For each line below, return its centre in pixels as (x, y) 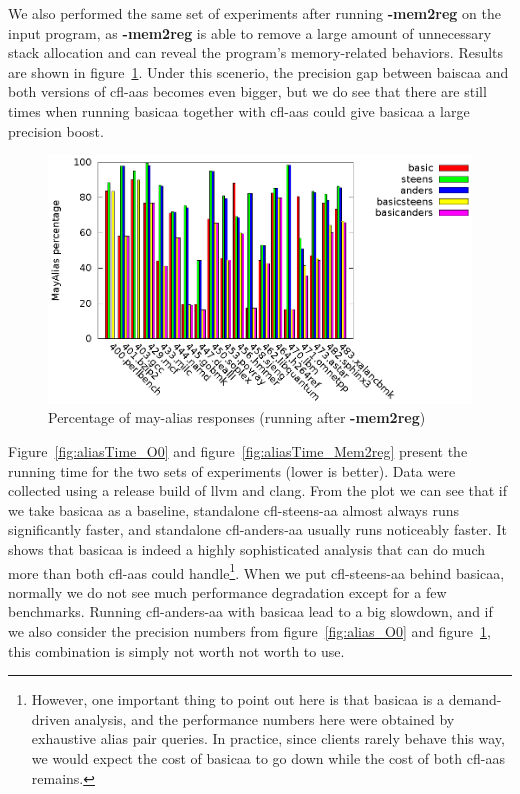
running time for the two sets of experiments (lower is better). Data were (232, 470)
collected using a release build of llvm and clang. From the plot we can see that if (258, 490)
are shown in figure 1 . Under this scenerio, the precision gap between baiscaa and (258, 71)
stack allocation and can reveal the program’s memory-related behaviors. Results (256, 52)
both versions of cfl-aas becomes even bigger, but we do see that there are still (247, 91)
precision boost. (56, 130)
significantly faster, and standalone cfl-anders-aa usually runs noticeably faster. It (257, 529)
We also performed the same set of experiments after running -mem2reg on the (254, 13)
